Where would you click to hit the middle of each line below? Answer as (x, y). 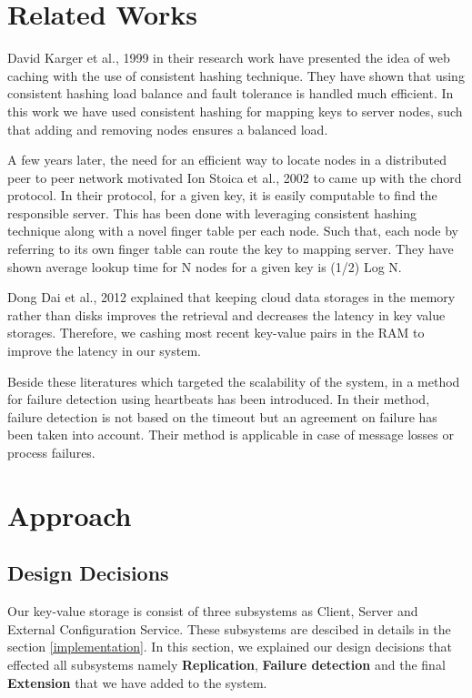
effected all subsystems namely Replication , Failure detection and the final (226, 664)
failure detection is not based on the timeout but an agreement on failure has (222, 416)
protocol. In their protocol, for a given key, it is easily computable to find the (222, 195)
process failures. (51, 452)
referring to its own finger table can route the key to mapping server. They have (231, 249)
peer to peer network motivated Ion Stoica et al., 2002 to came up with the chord (235, 177)
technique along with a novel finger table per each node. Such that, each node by (233, 231)
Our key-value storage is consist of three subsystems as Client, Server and (213, 611)
